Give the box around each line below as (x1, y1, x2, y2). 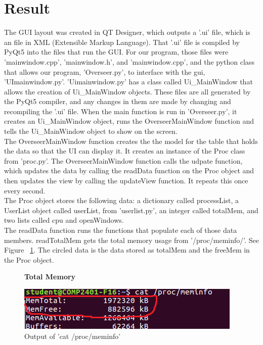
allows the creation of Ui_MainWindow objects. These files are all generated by (4, 86, 251, 96)
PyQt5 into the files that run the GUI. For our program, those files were (4, 46, 229, 57)
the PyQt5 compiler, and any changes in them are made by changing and (4, 96, 231, 107)
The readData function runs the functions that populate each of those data (4, 225, 237, 235)
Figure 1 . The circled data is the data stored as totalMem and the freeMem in (4, 244, 250, 255)
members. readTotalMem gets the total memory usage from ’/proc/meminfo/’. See (4, 234, 259, 245)
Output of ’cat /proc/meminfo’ (24, 330, 121, 341)
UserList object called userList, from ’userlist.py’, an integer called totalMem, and (4, 205, 258, 215)
